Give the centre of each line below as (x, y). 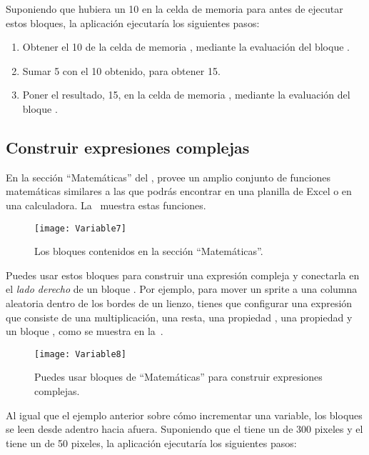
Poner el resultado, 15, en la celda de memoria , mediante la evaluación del (186, 95)
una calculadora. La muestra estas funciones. (106, 205)
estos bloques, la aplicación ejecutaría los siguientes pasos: (133, 22)
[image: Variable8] (80, 354)
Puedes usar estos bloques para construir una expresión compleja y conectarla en (183, 275)
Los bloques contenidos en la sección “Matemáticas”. (149, 251)
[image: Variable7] (80, 228)
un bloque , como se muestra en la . (85, 331)
